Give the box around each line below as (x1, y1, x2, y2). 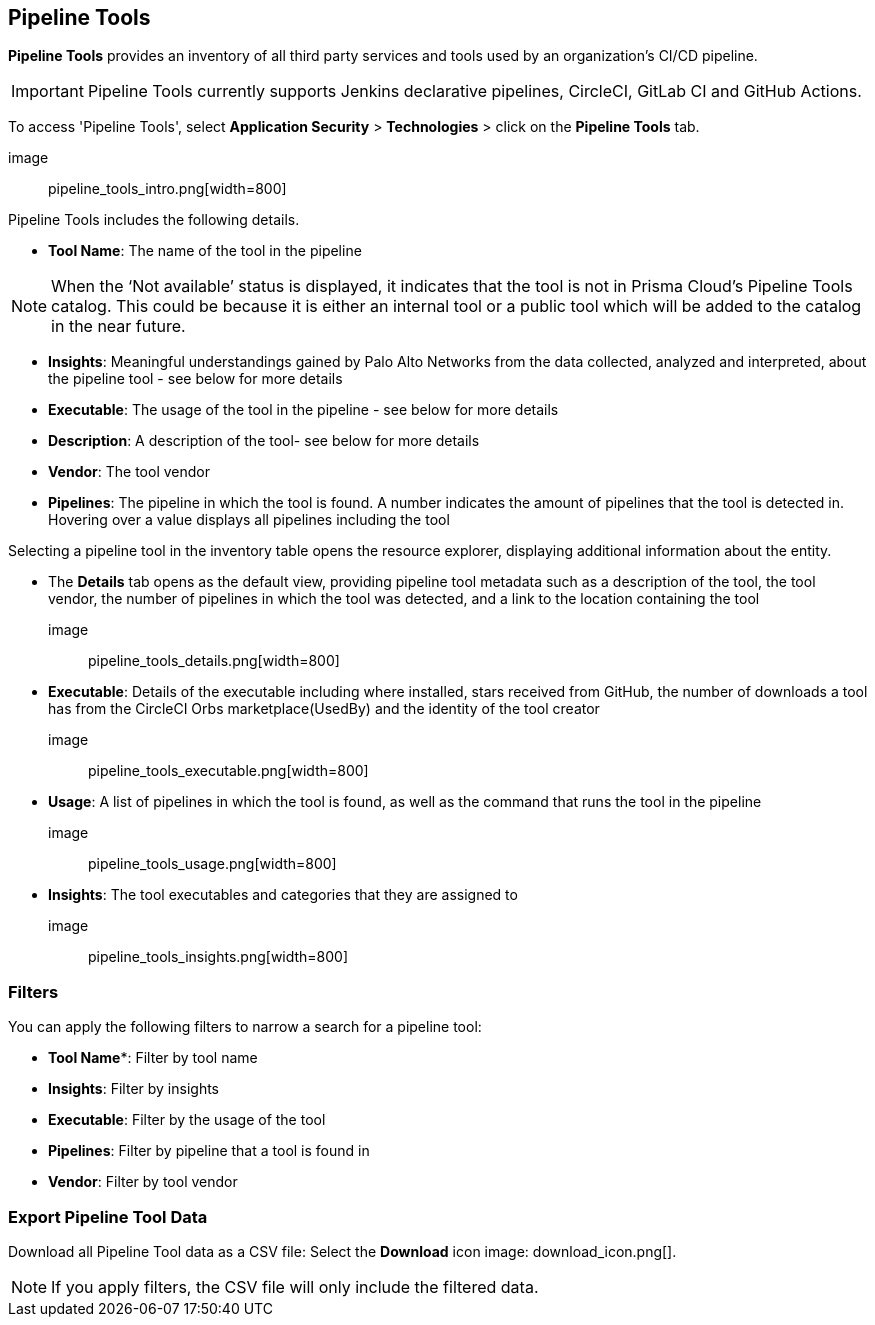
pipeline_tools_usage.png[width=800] (88, 855, 337, 873)
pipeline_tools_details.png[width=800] (88, 652, 340, 670)
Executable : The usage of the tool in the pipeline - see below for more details (48, 401, 559, 419)
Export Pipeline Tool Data (8, 1206, 208, 1227)
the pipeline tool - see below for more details (48, 370, 343, 388)
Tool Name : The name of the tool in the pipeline (48, 242, 362, 260)
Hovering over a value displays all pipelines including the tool (48, 511, 450, 529)
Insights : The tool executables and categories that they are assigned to (48, 886, 518, 904)
